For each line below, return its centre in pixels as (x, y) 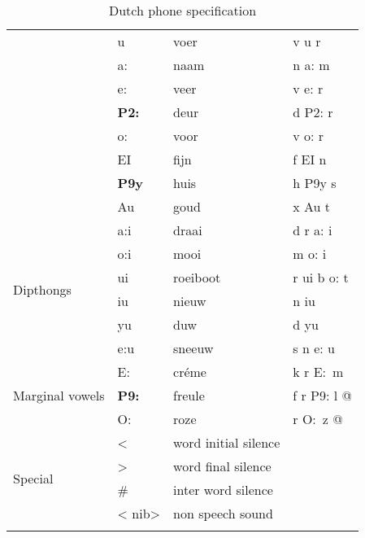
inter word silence (223, 490)
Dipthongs (42, 289)
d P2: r (313, 112)
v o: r (309, 136)
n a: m (311, 65)
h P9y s (315, 183)
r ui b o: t (321, 277)
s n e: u (314, 348)
